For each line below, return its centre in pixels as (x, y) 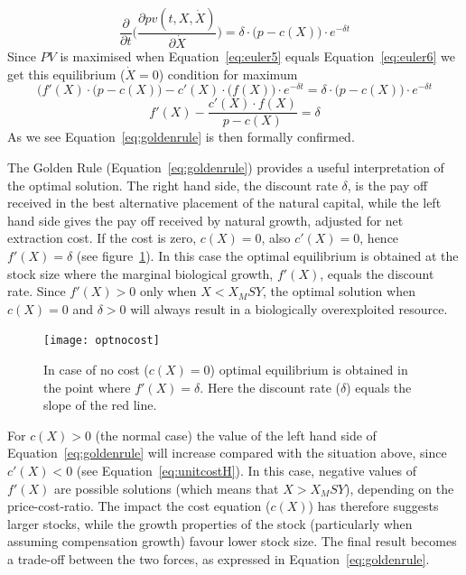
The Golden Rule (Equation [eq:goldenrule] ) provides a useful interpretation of (226, 167)
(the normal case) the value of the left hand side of (236, 435)
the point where (87, 387)
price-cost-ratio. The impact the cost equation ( (139, 506)
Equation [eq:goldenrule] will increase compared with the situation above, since (227, 453)
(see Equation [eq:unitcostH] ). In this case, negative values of (247, 470)
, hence (379, 238)
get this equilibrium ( (66, 74)
